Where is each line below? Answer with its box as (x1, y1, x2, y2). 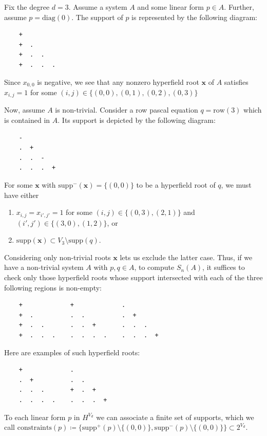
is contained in (4, 115, 50, 125)
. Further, (224, 2, 254, 12)
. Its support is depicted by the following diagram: (58, 115, 216, 125)
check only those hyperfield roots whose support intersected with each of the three (4, 272, 263, 283)
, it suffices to (202, 262, 245, 272)
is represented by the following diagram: (131, 11, 257, 22)
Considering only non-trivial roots (4, 251, 111, 262)
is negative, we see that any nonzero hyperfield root (37, 76, 199, 87)
